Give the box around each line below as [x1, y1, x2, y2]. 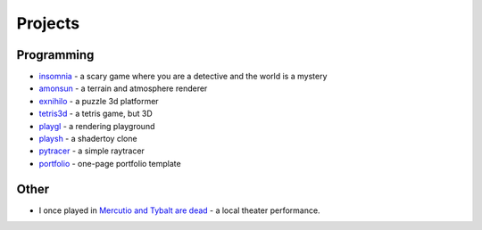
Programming [16, 47, 95, 62]
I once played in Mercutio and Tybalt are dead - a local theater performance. [38, 205, 320, 216]
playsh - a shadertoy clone [38, 134, 137, 144]
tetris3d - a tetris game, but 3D [38, 108, 153, 119]
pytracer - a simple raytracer [38, 145, 145, 156]
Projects [16, 13, 80, 33]
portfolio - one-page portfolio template [38, 158, 182, 168]
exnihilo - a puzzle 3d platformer [38, 95, 160, 106]
